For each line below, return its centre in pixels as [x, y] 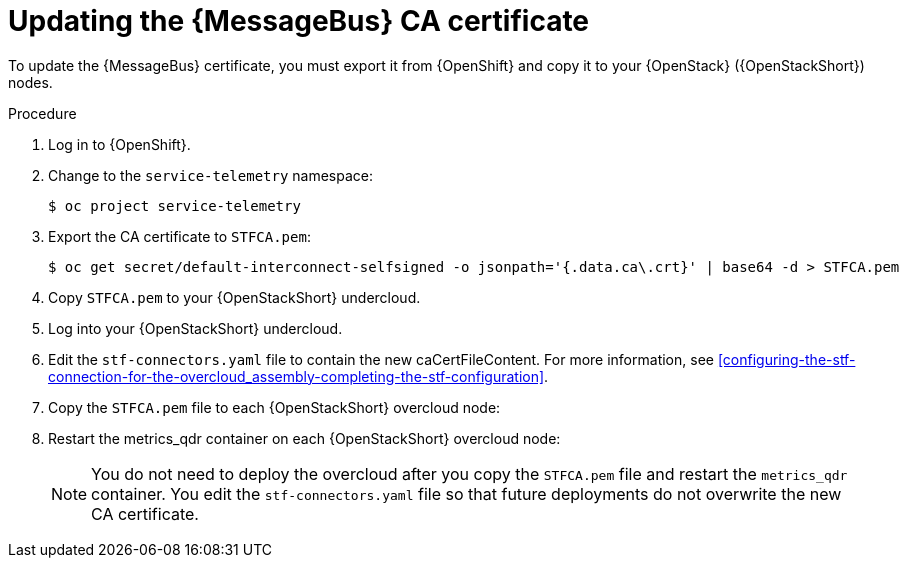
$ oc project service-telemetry [174, 205]
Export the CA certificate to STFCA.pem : [179, 236]
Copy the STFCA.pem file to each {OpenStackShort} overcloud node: [274, 407]
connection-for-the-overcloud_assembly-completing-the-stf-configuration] [296, 376]
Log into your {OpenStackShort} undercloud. [195, 328]
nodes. [30, 82]
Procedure [42, 113]
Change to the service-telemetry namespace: [211, 175]
